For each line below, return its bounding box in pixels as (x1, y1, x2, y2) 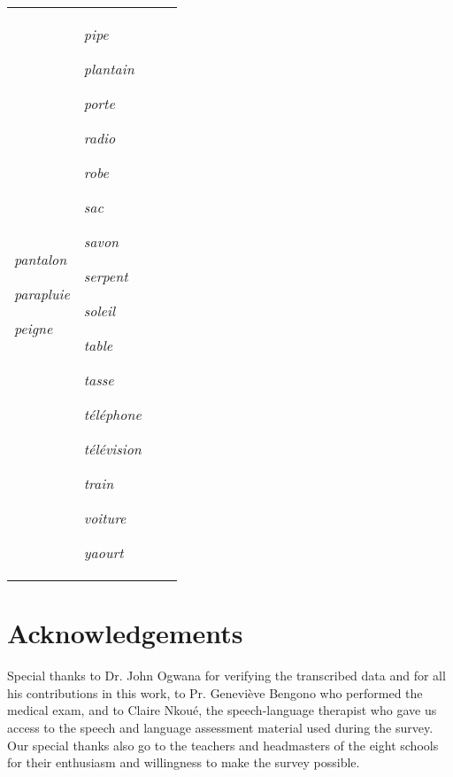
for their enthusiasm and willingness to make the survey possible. (7, 753, 360, 772)
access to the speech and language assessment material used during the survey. (7, 718, 434, 736)
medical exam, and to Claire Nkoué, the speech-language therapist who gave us (7, 701, 437, 719)
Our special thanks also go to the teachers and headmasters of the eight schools (7, 735, 439, 754)
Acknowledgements (7, 615, 243, 651)
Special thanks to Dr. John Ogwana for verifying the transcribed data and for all (7, 666, 446, 685)
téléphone (83, 404, 142, 424)
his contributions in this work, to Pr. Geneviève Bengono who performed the (7, 683, 423, 702)
